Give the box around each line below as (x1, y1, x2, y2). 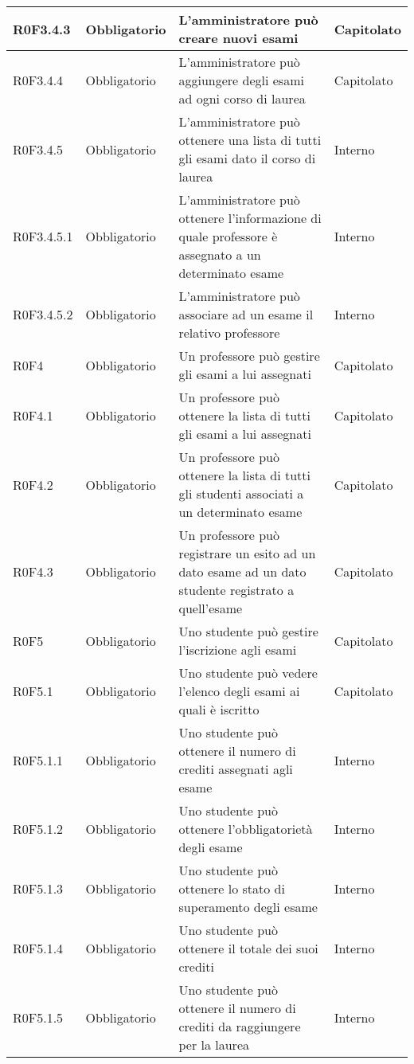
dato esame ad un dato (178, 562, 307, 581)
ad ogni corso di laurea (178, 89, 306, 108)
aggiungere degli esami (178, 71, 304, 89)
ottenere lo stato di (178, 879, 285, 898)
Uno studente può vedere (178, 663, 318, 682)
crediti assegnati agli (178, 760, 293, 778)
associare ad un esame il (178, 305, 314, 323)
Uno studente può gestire (178, 622, 318, 640)
